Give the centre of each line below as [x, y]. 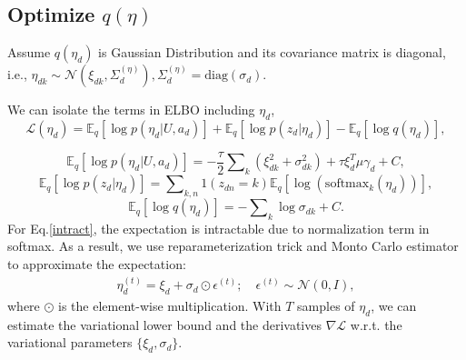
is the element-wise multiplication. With [170, 305]
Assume [29, 52]
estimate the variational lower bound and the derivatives [164, 324]
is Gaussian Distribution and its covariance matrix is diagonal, [272, 52]
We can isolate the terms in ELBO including [131, 110]
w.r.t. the [376, 324]
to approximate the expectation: [97, 264]
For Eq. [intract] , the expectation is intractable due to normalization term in [218, 228]
